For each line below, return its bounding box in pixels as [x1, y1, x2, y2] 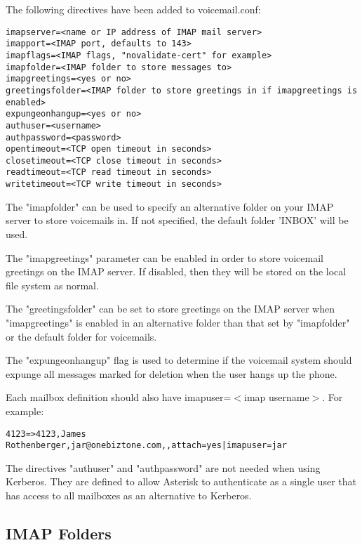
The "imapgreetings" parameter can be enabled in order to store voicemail [6, 250, 323, 265]
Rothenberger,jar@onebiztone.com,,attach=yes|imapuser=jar [6, 440, 287, 451]
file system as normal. [6, 277, 99, 292]
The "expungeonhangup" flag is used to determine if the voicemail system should [6, 353, 352, 367]
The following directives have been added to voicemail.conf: [6, 2, 261, 16]
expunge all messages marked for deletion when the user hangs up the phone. [6, 366, 337, 381]
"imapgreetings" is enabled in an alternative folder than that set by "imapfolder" [6, 315, 350, 329]
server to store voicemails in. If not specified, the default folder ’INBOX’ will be [6, 213, 349, 228]
